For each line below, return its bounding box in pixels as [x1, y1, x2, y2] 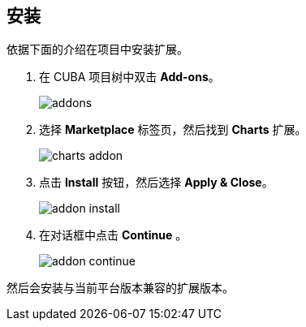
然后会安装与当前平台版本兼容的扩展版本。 [6, 281, 234, 295]
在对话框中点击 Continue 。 [39, 228, 187, 243]
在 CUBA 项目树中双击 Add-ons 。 [39, 70, 220, 84]
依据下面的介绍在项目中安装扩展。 [6, 42, 188, 57]
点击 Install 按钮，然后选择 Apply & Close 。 [39, 175, 274, 190]
